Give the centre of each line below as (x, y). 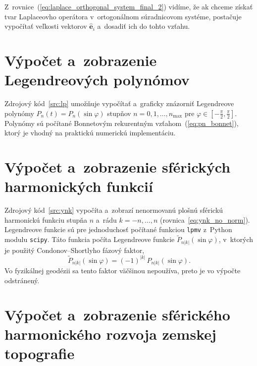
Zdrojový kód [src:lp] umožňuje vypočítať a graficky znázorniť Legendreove (119, 103)
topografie (40, 353)
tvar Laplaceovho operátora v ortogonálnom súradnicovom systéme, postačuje (123, 16)
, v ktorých (236, 239)
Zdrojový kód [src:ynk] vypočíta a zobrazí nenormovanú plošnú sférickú (114, 210)
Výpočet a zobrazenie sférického (117, 314)
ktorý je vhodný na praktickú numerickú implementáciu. (90, 133)
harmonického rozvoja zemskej (110, 334)
